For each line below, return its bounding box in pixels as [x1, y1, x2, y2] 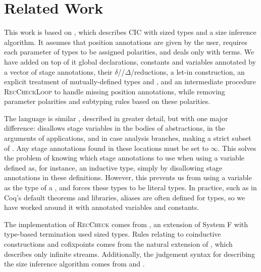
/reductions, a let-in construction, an [131, 66, 245, 77]
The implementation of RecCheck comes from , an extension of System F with [4, 219, 248, 229]
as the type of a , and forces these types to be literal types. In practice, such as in [4, 182, 257, 193]
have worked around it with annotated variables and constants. [4, 202, 199, 212]
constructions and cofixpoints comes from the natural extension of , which [4, 239, 233, 249]
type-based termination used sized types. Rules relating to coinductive [4, 229, 221, 239]
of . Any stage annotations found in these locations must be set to [4, 142, 208, 153]
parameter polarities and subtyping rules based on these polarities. [4, 96, 211, 106]
